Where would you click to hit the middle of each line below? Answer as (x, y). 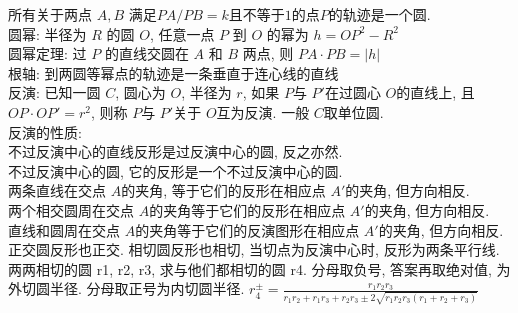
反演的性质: (45, 131)
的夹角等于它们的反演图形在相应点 (247, 229)
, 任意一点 (182, 33)
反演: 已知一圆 (54, 92)
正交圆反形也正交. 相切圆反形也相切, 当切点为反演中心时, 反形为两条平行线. (254, 249)
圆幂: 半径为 (47, 33)
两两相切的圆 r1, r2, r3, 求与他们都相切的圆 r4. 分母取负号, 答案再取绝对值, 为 (259, 268)
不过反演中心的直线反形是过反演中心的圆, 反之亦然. (175, 151)
